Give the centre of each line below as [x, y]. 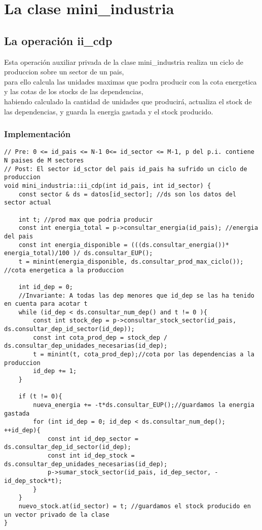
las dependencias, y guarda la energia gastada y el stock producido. [109, 111]
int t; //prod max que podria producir [86, 219]
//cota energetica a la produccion [64, 270]
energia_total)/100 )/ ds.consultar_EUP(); [79, 253]
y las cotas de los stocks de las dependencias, [74, 91]
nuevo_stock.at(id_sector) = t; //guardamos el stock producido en [135, 506]
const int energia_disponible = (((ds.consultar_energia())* [124, 245]
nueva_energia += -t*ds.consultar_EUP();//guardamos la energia [144, 405]
